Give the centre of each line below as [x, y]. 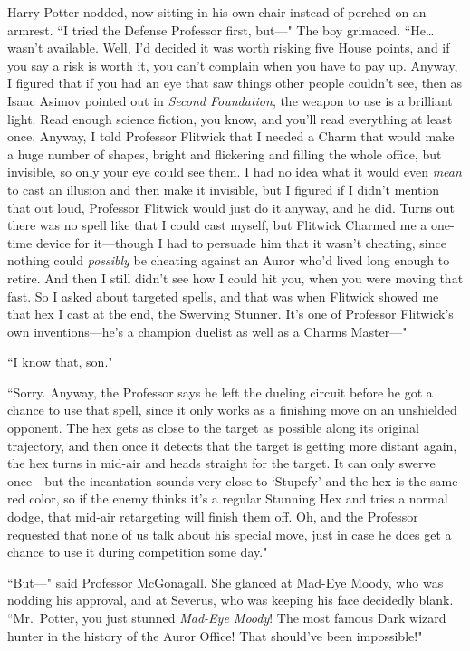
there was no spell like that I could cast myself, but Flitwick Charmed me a [217, 225]
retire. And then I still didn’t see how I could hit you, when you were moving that [235, 278]
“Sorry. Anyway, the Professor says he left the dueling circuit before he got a [220, 392]
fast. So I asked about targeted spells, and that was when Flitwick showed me [223, 296]
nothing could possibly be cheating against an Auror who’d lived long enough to [229, 260]
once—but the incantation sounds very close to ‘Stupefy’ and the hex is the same [233, 480]
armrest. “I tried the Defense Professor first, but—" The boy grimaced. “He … [221, 29]
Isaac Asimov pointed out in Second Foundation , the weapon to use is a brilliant [230, 100]
